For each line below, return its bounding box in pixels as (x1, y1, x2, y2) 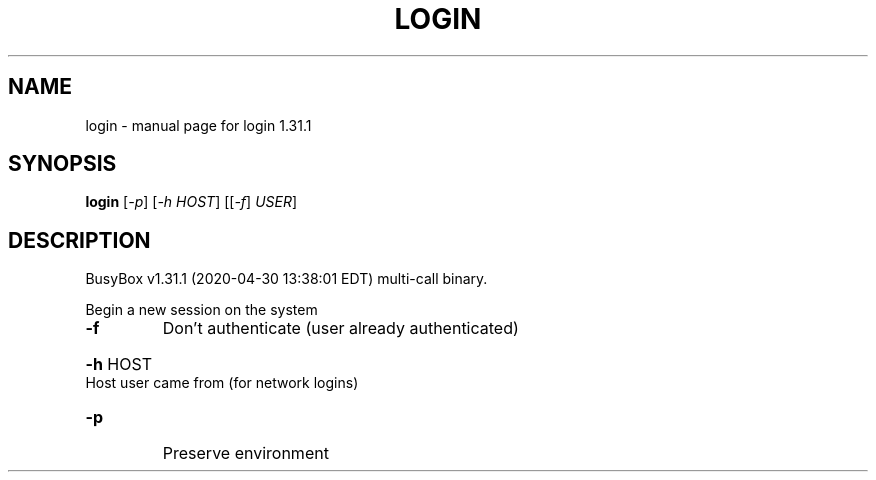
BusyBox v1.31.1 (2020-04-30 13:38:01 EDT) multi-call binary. (85, 270, 488, 288)
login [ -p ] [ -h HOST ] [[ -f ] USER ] (85, 193, 298, 211)
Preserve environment (162, 443, 329, 464)
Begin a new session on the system (85, 301, 318, 319)
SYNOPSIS (8, 151, 117, 177)
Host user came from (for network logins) (85, 374, 359, 392)
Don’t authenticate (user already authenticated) (162, 318, 519, 339)
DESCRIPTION (8, 227, 151, 253)
